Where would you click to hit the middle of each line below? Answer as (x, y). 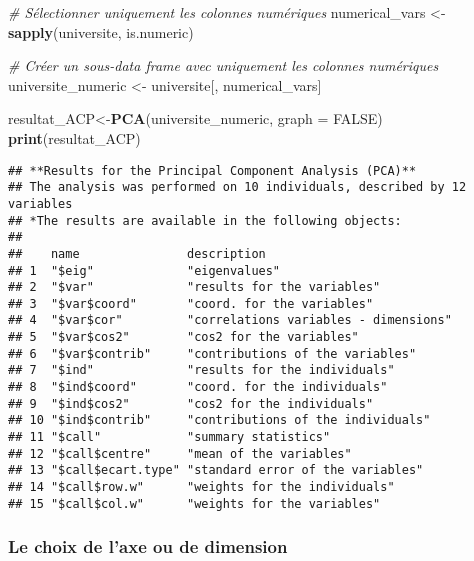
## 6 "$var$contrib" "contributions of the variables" (212, 353)
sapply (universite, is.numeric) (101, 31)
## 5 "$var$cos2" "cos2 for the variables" (183, 337)
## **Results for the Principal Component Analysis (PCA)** (212, 170)
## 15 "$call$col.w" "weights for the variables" (194, 503)
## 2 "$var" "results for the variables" (194, 287)
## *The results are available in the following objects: (205, 220)
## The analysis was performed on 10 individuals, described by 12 (237, 187)
